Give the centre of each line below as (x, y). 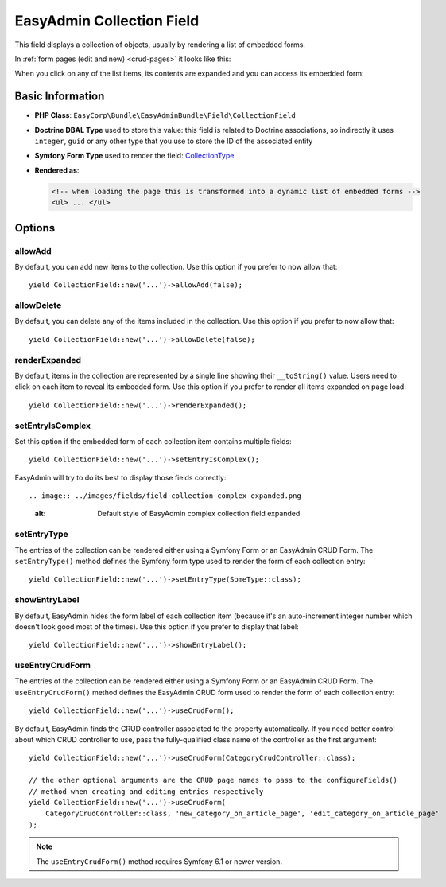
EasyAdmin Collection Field (107, 21)
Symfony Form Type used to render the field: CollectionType (134, 156)
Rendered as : (57, 170)
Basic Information (60, 97)
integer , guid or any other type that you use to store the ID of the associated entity (174, 141)
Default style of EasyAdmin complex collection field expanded (199, 514)
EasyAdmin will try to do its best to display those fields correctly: (120, 477)
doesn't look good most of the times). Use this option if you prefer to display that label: (157, 626)
